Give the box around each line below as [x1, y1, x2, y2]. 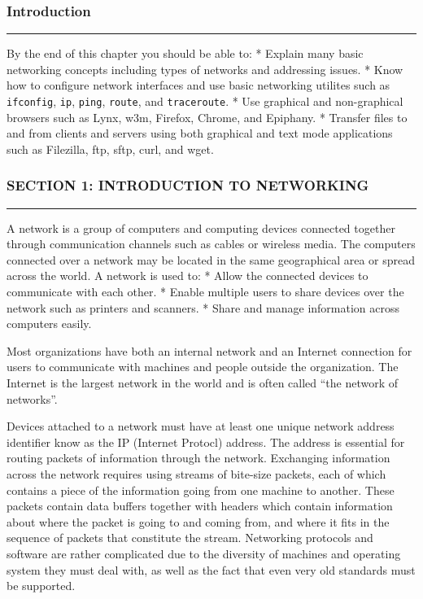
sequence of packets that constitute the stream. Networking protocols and [7, 529, 373, 546]
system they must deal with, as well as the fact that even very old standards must [7, 561, 416, 578]
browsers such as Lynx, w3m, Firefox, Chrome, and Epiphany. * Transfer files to [7, 108, 408, 125]
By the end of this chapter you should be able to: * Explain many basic [7, 45, 364, 62]
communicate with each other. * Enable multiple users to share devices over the [7, 283, 404, 300]
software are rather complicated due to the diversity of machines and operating [7, 544, 401, 562]
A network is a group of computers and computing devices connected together [7, 219, 395, 236]
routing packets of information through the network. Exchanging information [7, 449, 390, 466]
